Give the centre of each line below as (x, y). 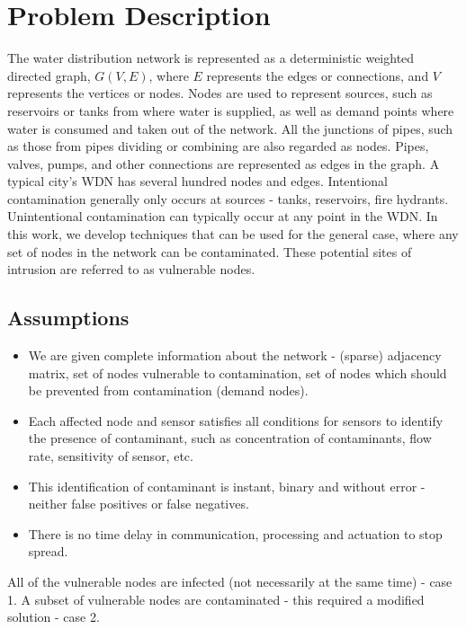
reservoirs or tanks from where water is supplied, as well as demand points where (231, 110)
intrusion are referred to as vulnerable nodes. (131, 269)
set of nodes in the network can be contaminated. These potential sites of (210, 251)
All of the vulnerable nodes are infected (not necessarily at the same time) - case (230, 581)
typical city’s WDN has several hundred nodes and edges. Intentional (197, 181)
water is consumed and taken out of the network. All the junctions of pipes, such (230, 128)
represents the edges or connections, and (318, 75)
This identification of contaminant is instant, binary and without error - (227, 486)
